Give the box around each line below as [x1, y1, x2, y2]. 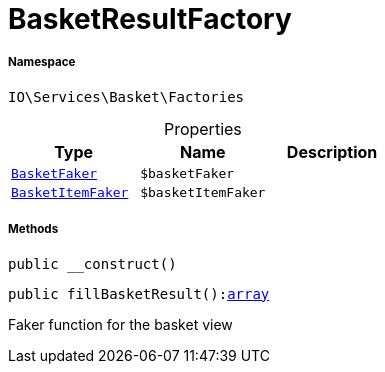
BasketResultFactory [8, 2, 292, 36]
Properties [163, 118, 242, 139]
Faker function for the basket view [8, 315, 233, 333]
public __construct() [8, 255, 177, 272]
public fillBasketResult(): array [8, 285, 270, 302]
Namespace [8, 55, 76, 70]
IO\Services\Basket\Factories [8, 88, 245, 105]
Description [286, 141, 378, 162]
